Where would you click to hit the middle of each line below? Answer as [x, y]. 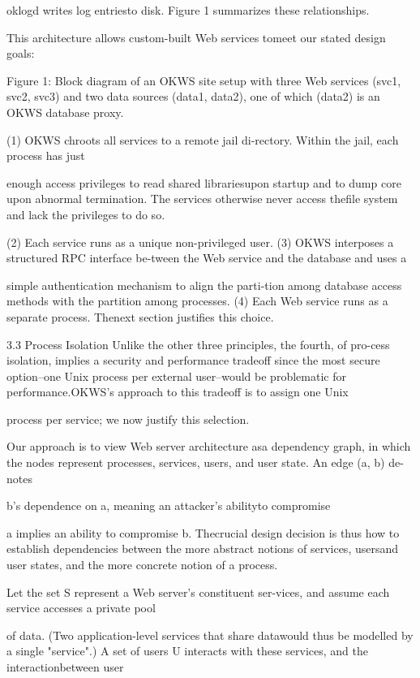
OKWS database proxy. [65, 112]
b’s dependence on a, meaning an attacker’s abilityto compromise [169, 505]
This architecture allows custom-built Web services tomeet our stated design [196, 37]
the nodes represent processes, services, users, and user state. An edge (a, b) [196, 462]
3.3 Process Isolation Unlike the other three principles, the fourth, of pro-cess [198, 344]
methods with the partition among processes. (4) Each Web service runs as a [197, 301]
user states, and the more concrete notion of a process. [142, 565]
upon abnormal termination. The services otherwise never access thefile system [202, 199]
